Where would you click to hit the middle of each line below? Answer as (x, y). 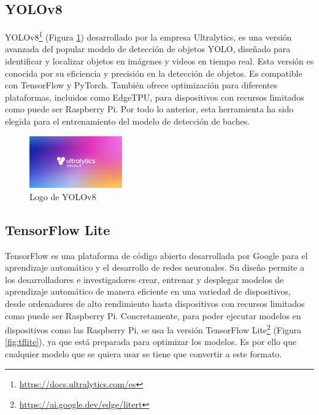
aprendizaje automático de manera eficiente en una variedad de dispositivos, (148, 291)
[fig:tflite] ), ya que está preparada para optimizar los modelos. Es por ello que (151, 342)
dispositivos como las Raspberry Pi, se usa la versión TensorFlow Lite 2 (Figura (153, 329)
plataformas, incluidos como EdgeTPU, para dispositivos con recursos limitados (155, 97)
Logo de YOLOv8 (63, 196)
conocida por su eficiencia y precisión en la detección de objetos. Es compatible (154, 73)
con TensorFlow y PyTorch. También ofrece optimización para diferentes (141, 85)
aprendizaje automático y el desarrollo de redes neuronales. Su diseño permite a (155, 267)
